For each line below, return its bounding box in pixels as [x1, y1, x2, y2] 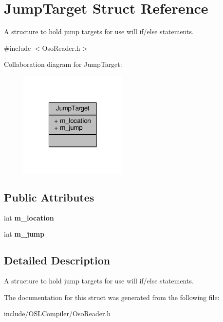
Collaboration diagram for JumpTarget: [4, 59, 122, 69]
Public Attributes [4, 189, 94, 204]
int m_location [4, 212, 54, 222]
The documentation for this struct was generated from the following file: [4, 292, 220, 302]
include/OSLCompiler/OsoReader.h [4, 308, 111, 319]
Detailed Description [4, 253, 111, 268]
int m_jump [4, 229, 45, 239]
